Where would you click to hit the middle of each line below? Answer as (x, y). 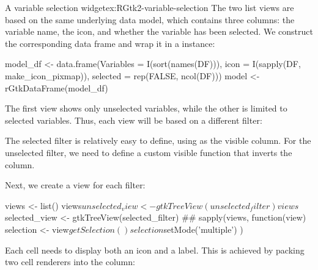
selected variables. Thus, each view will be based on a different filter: (134, 120)
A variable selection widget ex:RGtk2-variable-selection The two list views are (150, 7)
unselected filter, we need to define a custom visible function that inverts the (149, 152)
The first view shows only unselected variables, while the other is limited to (146, 108)
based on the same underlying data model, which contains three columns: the (150, 19)
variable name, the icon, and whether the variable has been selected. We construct (159, 31)
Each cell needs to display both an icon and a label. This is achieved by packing (155, 250)
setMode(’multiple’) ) (203, 229)
